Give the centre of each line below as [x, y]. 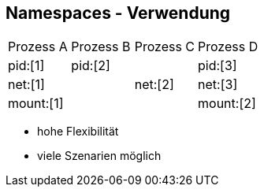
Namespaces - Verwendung [118, 13]
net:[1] [26, 85]
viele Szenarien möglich [99, 156]
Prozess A [38, 47]
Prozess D [228, 47]
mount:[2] [227, 104]
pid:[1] [26, 66]
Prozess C [165, 47]
